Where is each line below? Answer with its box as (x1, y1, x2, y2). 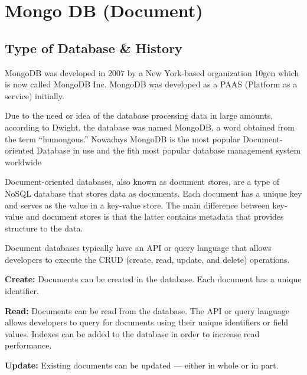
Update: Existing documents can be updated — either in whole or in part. (5, 359, 279, 371)
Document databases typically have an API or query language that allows (5, 242, 272, 254)
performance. (5, 339, 52, 351)
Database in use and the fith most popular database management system (37, 144, 301, 156)
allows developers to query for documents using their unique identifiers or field (5, 316, 289, 328)
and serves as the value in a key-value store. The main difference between (5, 198, 270, 211)
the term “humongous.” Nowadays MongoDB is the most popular (5, 132, 240, 145)
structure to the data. (5, 221, 83, 234)
